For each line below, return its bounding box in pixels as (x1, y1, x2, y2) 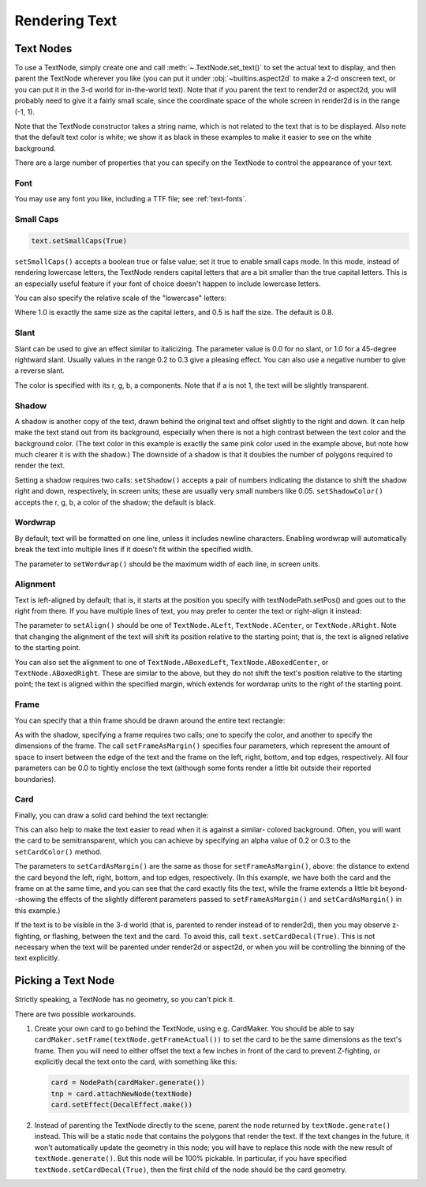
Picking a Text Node (14, 974, 115, 987)
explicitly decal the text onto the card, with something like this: (34, 1057, 237, 1066)
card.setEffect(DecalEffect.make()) (50, 1100, 193, 1109)
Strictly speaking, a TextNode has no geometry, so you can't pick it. (14, 995, 235, 1005)
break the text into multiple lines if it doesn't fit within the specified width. (14, 545, 253, 554)
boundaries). (14, 774, 57, 783)
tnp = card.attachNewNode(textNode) (50, 1089, 193, 1098)
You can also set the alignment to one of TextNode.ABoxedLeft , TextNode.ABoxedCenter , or (14, 657, 329, 667)
